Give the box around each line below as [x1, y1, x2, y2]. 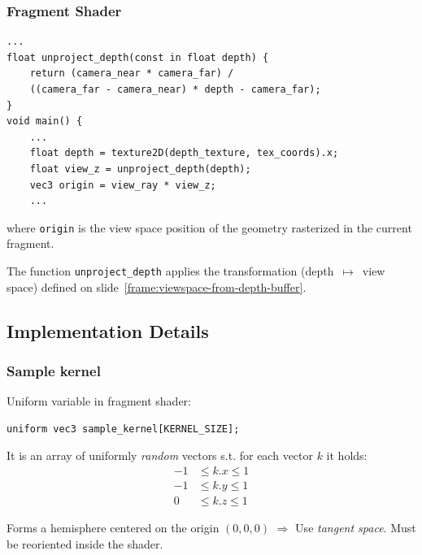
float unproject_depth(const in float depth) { [7, 51, 269, 63]
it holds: [326, 447, 368, 464]
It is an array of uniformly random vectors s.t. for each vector [7, 447, 313, 464]
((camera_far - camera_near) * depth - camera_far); [29, 84, 321, 95]
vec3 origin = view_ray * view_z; [29, 179, 216, 191]
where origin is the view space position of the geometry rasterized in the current [7, 219, 412, 236]
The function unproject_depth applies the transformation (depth [7, 262, 334, 279]
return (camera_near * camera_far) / [29, 67, 234, 80]
